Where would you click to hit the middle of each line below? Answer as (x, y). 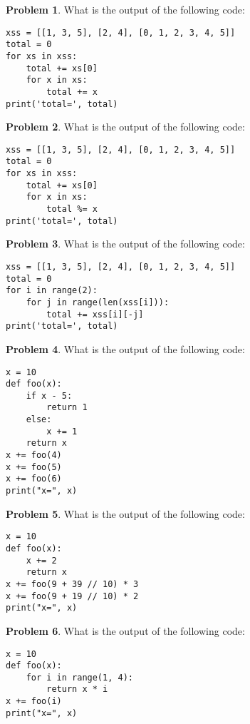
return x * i (77, 689)
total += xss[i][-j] (95, 314)
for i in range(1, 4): (79, 677)
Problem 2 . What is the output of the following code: (125, 127)
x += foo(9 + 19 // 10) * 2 (72, 596)
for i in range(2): (52, 291)
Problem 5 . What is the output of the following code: (125, 513)
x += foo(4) (34, 455)
